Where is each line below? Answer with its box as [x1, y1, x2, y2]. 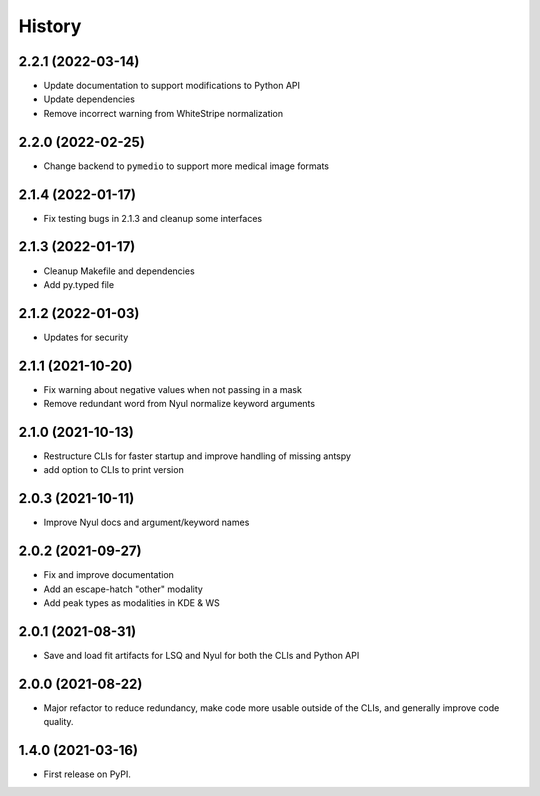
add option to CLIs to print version [43, 464, 184, 476]
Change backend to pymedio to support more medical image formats [43, 160, 330, 172]
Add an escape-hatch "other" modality [43, 583, 204, 595]
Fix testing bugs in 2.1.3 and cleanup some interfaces [43, 212, 263, 224]
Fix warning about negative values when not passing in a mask [43, 383, 302, 395]
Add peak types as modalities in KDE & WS [43, 597, 220, 609]
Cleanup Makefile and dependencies [43, 265, 195, 277]
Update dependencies [43, 93, 135, 105]
